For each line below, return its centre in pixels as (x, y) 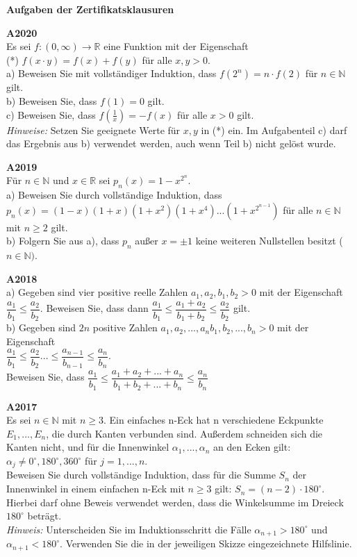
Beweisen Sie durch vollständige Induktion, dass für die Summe (141, 475)
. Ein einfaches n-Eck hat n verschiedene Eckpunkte (214, 420)
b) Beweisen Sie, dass (52, 100)
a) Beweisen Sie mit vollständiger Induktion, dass (111, 73)
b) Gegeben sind (41, 327)
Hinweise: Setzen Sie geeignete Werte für (93, 130)
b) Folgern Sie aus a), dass (63, 241)
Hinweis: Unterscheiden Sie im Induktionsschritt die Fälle (129, 529)
